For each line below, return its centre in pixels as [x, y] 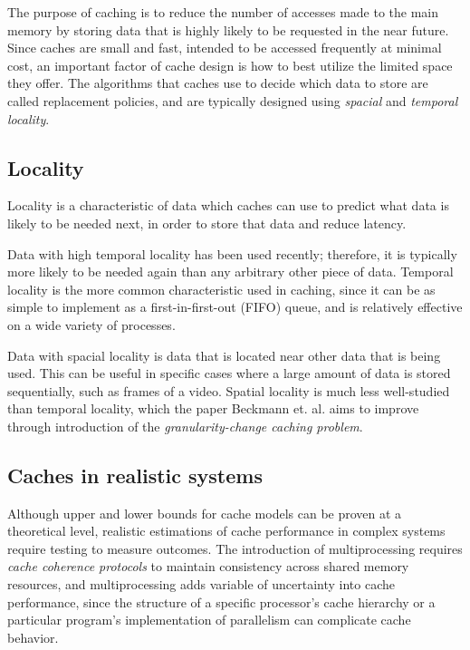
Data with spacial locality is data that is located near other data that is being [224, 355]
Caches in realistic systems [135, 475]
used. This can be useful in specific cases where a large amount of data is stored [229, 373]
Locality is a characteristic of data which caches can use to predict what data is [228, 205]
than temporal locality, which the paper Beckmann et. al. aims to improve [213, 408]
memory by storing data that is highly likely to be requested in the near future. [228, 29]
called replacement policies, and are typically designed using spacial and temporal [233, 100]
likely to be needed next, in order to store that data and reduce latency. [207, 223]
